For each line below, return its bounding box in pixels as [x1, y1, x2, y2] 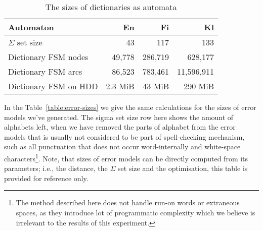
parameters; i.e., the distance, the [4, 163, 108, 174]
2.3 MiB [106, 80, 135, 92]
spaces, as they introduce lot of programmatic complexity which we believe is [16, 207, 255, 217]
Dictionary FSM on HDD [8, 80, 98, 92]
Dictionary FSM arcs [8, 66, 82, 77]
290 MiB [184, 80, 214, 92]
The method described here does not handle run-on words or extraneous [16, 197, 240, 208]
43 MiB [143, 80, 169, 92]
